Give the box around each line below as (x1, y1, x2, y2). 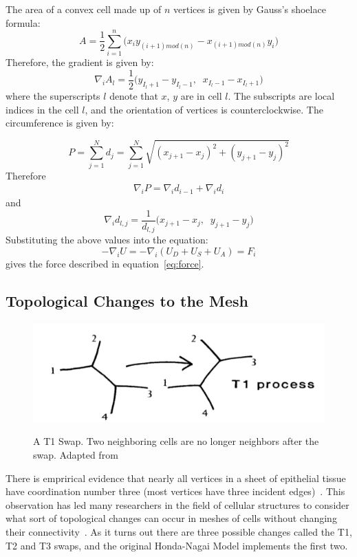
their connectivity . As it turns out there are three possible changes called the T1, (6, 525, 352, 539)
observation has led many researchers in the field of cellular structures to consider (6, 497, 349, 512)
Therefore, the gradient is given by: (6, 55, 154, 69)
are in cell (180, 88, 222, 102)
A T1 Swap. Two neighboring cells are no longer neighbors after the (33, 434, 319, 448)
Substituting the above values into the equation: (6, 232, 208, 247)
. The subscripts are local (228, 88, 335, 102)
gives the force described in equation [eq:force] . (6, 256, 204, 270)
